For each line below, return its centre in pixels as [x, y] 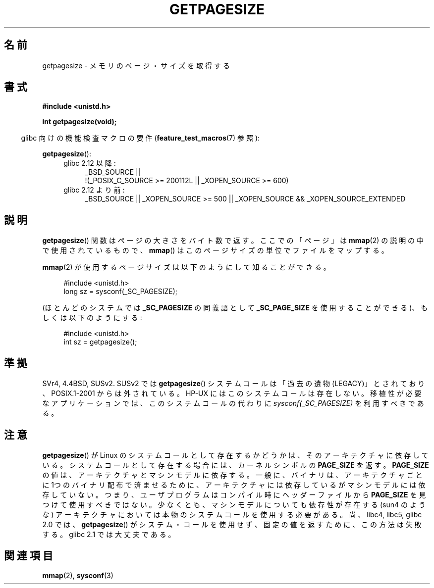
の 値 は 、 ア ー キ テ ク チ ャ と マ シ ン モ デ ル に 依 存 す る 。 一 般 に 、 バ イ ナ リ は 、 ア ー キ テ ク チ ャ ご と [232, 475]
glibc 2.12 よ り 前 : [94, 190]
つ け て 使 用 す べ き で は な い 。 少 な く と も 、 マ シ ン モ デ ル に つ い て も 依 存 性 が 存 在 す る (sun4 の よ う [234, 504]
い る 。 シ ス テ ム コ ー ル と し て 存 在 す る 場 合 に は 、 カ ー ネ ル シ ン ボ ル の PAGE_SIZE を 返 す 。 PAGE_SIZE [236, 465]
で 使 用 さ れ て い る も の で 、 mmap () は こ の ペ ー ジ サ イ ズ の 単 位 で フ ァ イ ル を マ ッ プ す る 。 [215, 250]
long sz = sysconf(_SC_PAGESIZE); [120, 292]
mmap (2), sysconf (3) [78, 575]
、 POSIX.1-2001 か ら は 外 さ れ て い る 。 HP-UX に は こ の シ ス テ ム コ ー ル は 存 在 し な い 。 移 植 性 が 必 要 [232, 393]
